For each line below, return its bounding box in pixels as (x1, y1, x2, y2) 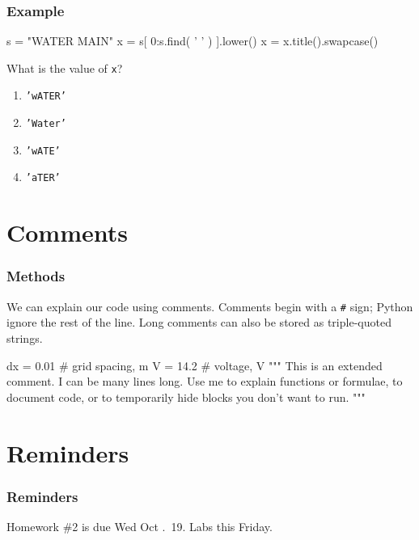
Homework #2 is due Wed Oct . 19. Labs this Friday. (6, 517, 273, 534)
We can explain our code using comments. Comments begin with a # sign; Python (6, 297, 413, 314)
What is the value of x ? (6, 59, 123, 76)
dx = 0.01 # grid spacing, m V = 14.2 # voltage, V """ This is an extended (6, 356, 383, 373)
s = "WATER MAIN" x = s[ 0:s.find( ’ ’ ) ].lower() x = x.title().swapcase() (6, 32, 379, 49)
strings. (6, 329, 43, 346)
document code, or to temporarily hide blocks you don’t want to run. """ (6, 388, 366, 405)
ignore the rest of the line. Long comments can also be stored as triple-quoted (6, 314, 391, 331)
